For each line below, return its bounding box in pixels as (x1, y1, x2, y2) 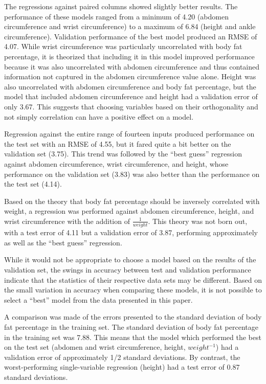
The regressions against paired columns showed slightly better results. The (4, 1, 238, 11)
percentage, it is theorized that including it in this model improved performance (4, 51, 255, 61)
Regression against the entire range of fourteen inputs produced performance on (4, 128, 255, 139)
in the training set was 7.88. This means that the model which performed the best (4, 331, 261, 342)
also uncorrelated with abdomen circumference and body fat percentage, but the (4, 81, 256, 92)
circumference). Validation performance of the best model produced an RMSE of (4, 31, 257, 41)
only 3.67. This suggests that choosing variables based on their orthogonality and (4, 101, 258, 111)
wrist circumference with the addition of (4, 215, 130, 226)
